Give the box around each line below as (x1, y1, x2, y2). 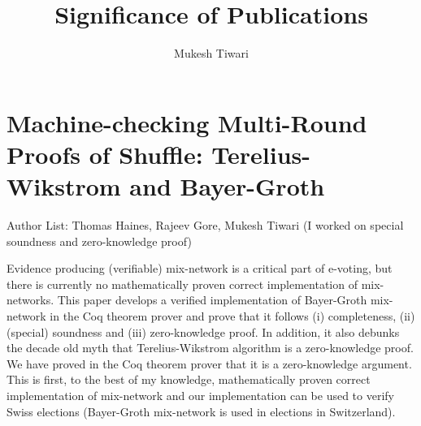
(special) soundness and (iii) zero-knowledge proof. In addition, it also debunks (7, 323, 400, 340)
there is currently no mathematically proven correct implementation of (7, 275, 358, 292)
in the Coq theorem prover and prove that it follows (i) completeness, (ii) (50, 308, 415, 324)
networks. (7, 291, 54, 308)
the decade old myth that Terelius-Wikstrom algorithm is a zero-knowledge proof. (7, 339, 414, 356)
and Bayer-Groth (129, 170, 325, 203)
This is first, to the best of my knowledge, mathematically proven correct (7, 371, 371, 388)
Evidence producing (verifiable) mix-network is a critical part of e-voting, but (7, 260, 393, 277)
